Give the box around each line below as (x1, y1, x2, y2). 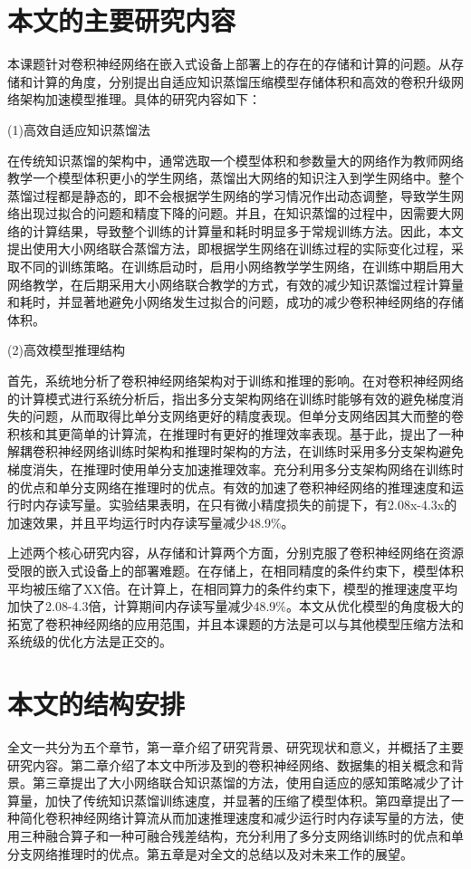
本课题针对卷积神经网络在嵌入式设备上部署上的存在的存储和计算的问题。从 (7, 54, 451, 73)
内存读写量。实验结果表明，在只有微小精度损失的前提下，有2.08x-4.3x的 (32, 495, 457, 514)
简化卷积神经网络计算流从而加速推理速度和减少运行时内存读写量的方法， (19, 808, 451, 827)
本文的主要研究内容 (7, 2, 236, 39)
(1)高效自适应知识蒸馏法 (7, 119, 150, 138)
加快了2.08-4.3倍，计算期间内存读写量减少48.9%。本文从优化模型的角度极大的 (7, 597, 464, 616)
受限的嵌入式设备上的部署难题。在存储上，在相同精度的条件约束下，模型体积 (7, 560, 464, 579)
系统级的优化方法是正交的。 (7, 632, 172, 651)
